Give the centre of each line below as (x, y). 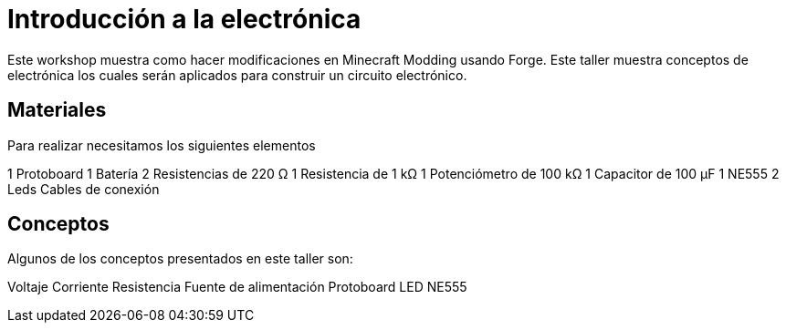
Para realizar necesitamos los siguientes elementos (162, 145)
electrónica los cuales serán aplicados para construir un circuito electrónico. (237, 75)
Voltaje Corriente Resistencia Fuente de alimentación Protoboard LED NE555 (237, 287)
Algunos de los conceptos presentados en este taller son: (180, 259)
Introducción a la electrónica (184, 19)
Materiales (57, 110)
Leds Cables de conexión (84, 189)
